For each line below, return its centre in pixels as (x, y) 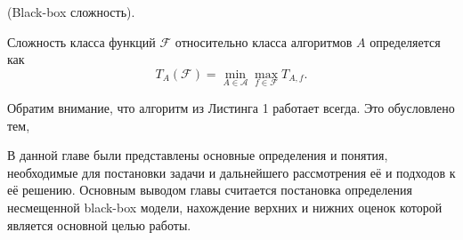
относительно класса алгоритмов (264, 41)
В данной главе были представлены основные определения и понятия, (198, 155)
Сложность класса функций (81, 41)
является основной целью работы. (99, 224)
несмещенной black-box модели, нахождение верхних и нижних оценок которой (225, 207)
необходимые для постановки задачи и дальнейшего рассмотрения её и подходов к (231, 172)
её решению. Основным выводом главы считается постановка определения (210, 190)
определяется (405, 41)
